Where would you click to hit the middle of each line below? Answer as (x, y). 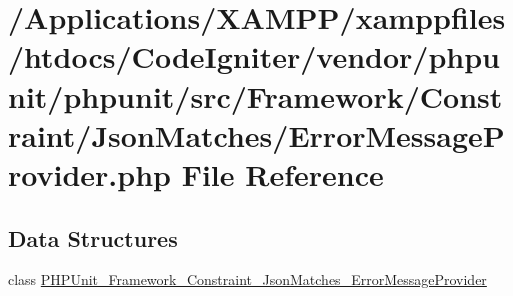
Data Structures (93, 237)
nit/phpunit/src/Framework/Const (255, 95)
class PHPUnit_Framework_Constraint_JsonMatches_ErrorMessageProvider (247, 279)
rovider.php (89, 173)
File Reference (282, 173)
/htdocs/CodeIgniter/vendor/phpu (254, 56)
